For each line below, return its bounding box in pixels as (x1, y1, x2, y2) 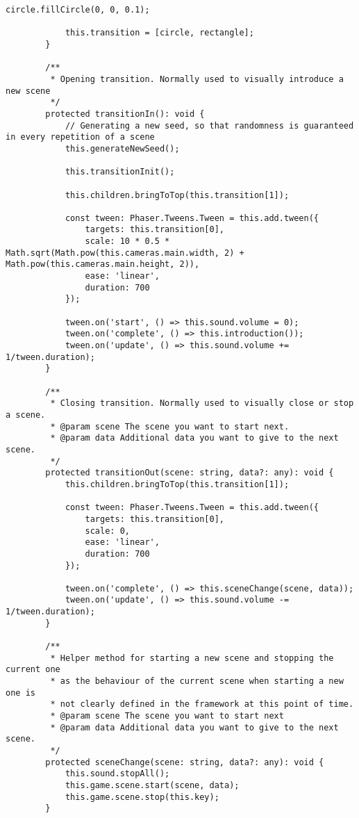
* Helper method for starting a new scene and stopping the (50, 653, 334, 663)
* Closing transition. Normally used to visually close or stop (50, 398, 354, 409)
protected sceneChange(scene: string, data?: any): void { (45, 757, 324, 767)
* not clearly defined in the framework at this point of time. (50, 699, 354, 710)
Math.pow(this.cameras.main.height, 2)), (6, 259, 200, 270)
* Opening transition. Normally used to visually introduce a (50, 74, 344, 84)
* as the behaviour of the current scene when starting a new (50, 676, 344, 687)
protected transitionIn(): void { (45, 108, 205, 119)
